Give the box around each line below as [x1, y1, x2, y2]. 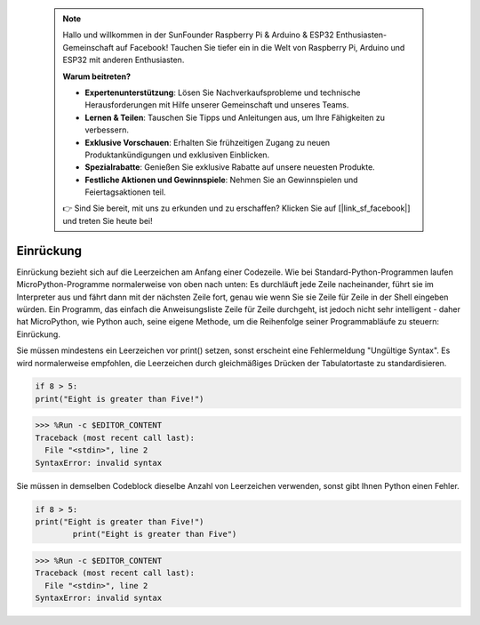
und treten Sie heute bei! [62, 215, 153, 226]
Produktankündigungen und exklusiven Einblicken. [84, 149, 270, 160]
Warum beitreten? [62, 71, 132, 82]
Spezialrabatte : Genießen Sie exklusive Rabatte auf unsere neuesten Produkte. [84, 162, 375, 172]
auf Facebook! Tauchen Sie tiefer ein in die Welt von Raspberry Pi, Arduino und [116, 42, 405, 52]
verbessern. [84, 124, 129, 135]
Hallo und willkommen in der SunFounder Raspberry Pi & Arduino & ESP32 [62, 29, 334, 40]
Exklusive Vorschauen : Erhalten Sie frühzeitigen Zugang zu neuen [84, 137, 331, 148]
